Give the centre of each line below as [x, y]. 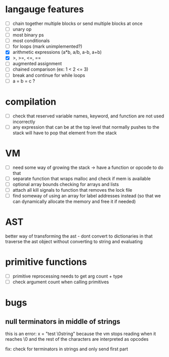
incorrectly [24, 122]
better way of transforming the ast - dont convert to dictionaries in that [79, 236]
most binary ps [28, 35]
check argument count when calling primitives [61, 282]
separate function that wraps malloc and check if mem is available [81, 178]
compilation [31, 101]
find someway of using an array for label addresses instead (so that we [87, 196]
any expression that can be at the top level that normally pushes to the [86, 127]
